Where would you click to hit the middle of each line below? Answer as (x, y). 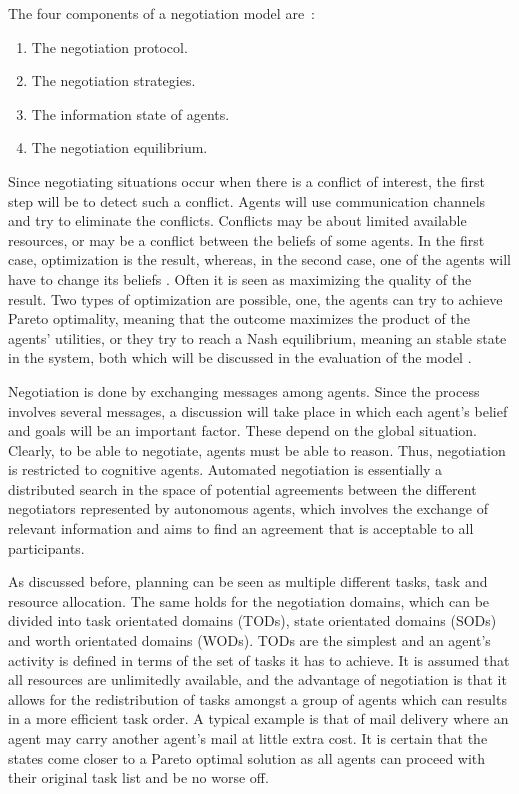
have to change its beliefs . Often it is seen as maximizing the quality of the (240, 278)
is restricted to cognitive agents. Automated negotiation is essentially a (225, 469)
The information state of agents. (130, 113)
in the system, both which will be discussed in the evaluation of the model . (240, 357)
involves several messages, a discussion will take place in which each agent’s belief (258, 410)
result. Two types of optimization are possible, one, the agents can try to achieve (255, 298)
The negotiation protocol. (109, 46)
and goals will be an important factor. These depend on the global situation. (242, 430)
